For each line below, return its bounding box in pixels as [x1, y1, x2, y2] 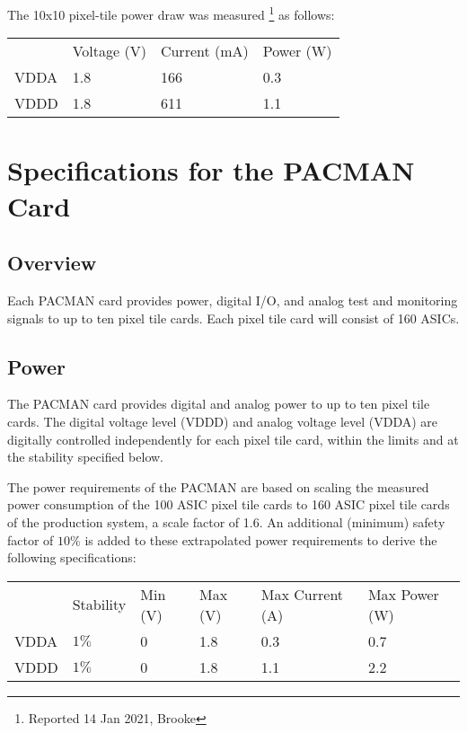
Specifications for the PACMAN [7, 152, 415, 189]
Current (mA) [160, 40, 249, 62]
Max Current [260, 583, 344, 605]
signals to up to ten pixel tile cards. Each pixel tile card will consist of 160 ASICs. [7, 308, 460, 327]
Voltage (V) [72, 40, 146, 62]
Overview [7, 249, 97, 277]
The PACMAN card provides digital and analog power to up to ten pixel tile [7, 394, 430, 413]
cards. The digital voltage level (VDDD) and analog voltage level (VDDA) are [7, 412, 438, 430]
